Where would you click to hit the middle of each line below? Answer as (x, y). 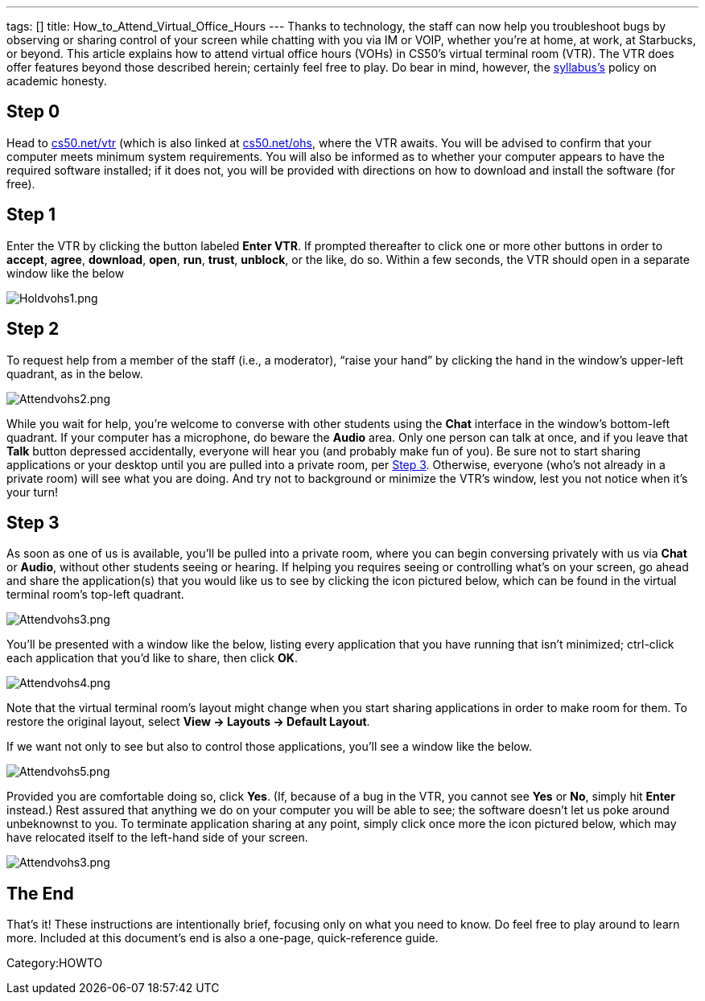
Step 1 (31, 215)
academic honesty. (57, 81)
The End (40, 893)
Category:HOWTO (55, 963)
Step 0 (33, 112)
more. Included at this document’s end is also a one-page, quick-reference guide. (223, 938)
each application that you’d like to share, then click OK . (152, 658)
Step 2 (33, 329)
